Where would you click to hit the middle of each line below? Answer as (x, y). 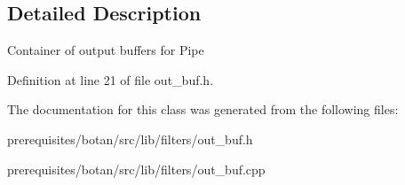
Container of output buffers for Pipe (106, 50)
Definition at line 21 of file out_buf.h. (111, 79)
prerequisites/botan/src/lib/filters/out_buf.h (130, 139)
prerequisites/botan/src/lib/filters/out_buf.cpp (136, 169)
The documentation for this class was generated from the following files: (203, 109)
